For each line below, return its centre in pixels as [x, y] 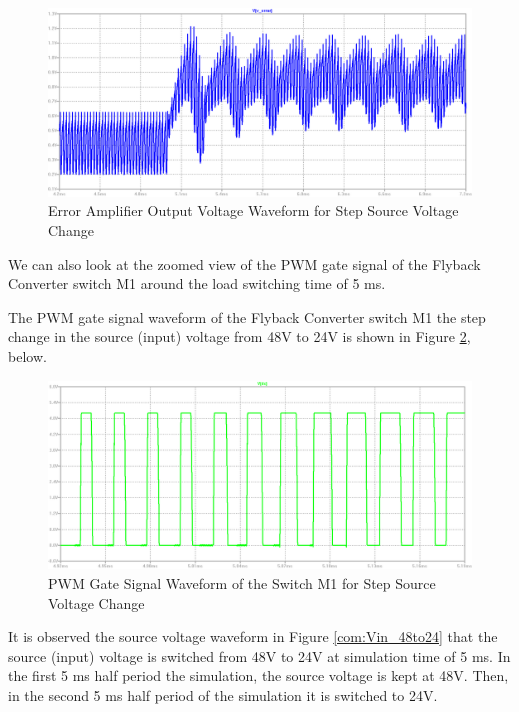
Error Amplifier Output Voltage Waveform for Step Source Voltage [253, 210]
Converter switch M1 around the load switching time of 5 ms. [197, 283]
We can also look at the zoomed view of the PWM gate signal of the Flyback [244, 263]
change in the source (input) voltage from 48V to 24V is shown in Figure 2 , [239, 336]
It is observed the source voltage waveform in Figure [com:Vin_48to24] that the [253, 636]
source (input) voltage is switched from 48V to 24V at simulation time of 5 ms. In [259, 655]
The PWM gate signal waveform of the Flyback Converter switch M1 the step [247, 316]
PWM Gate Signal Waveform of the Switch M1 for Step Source [242, 582]
